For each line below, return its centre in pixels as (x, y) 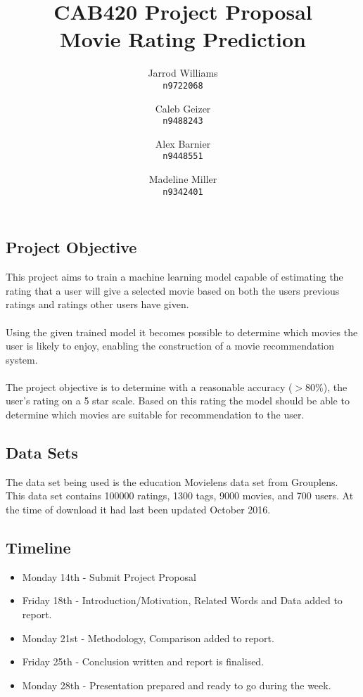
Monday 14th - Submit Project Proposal (109, 576)
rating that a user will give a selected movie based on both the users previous (173, 290)
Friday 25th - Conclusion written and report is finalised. (143, 661)
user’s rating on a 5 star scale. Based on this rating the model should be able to (178, 401)
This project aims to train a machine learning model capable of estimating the (174, 277)
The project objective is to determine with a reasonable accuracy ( (149, 386)
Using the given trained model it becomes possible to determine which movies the (182, 332)
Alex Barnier (183, 143)
